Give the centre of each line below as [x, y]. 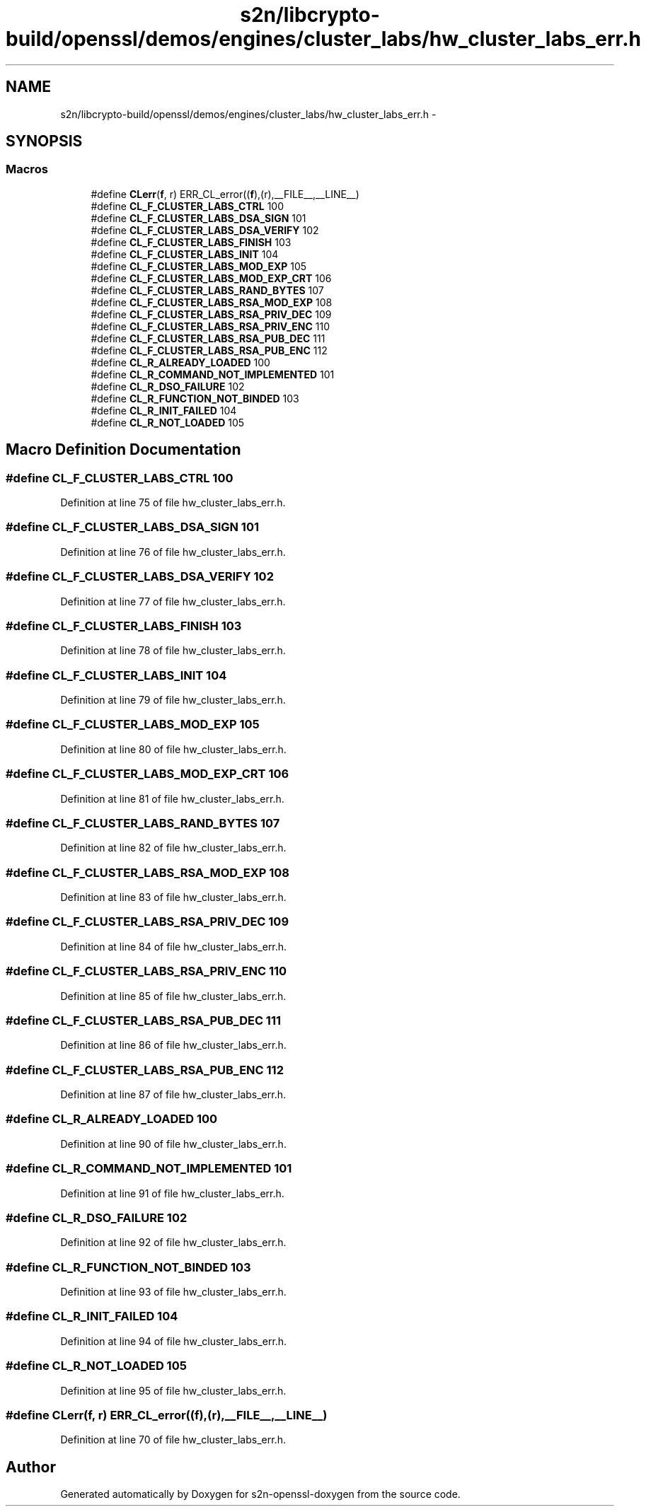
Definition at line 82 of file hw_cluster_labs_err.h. [173, 848]
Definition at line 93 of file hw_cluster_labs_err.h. [173, 1292]
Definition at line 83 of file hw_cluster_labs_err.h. [173, 897]
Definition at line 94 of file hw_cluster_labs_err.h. [174, 1341]
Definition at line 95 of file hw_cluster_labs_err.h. [173, 1390]
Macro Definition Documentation [123, 450]
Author [31, 1467]
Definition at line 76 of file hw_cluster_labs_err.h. [173, 552]
